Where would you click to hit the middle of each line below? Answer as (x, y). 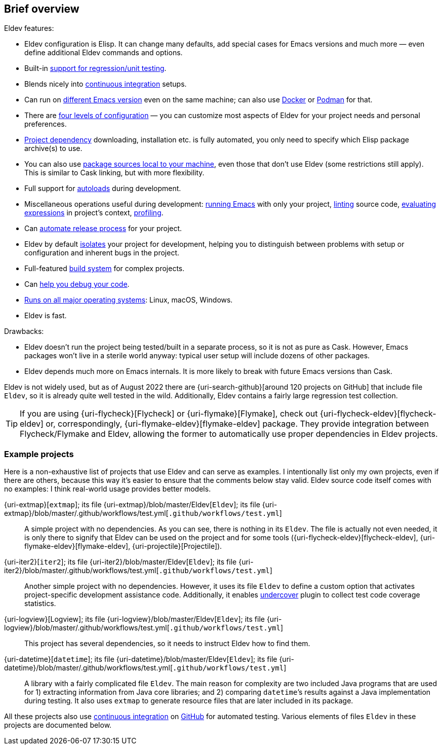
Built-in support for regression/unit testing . (95, 68)
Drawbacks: (24, 331)
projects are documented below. (58, 725)
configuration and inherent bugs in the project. (102, 253)
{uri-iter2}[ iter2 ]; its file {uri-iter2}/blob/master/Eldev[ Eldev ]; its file (120, 562)
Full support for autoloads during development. (103, 189)
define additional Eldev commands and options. (104, 53)
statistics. (40, 604)
